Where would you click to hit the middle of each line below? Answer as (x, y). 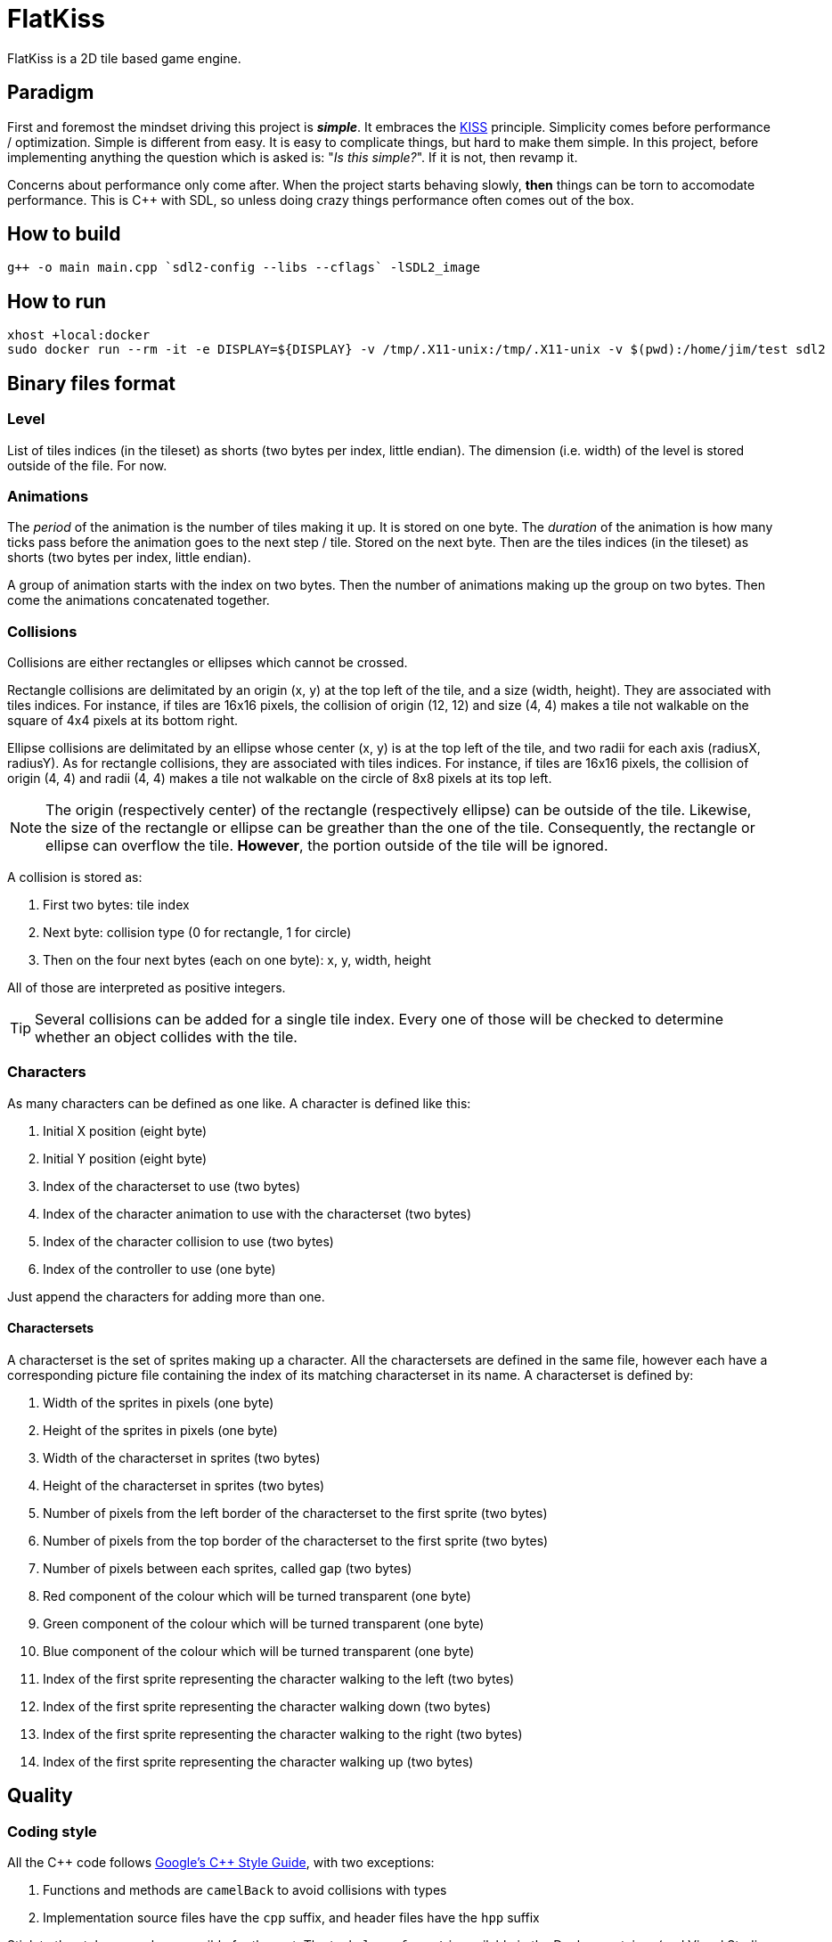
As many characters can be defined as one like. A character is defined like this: (239, 1103)
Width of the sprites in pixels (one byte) (159, 1402)
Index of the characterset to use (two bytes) (172, 1186)
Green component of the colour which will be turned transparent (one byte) (264, 1623)
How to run (57, 301)
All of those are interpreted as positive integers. (147, 987)
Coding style (52, 1831)
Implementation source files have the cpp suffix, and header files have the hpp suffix (291, 1918)
